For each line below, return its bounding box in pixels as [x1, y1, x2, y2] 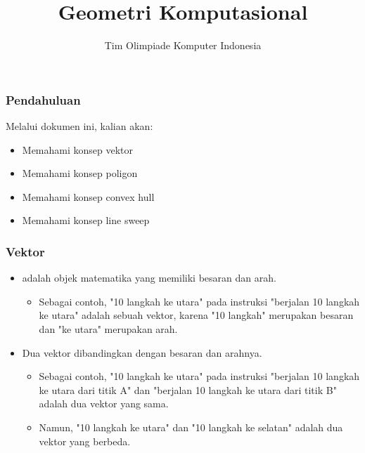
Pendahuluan [6, 91, 81, 108]
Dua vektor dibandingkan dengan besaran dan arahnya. [22, 345, 262, 360]
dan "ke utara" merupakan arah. [39, 321, 178, 336]
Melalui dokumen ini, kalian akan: [6, 119, 153, 133]
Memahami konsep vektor [22, 142, 134, 157]
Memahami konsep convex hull [22, 189, 155, 204]
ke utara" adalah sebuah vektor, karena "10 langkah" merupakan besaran [39, 308, 354, 322]
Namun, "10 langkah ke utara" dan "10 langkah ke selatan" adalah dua [39, 419, 343, 434]
